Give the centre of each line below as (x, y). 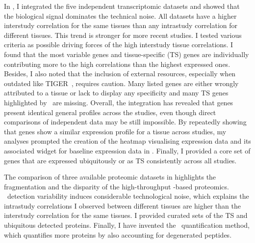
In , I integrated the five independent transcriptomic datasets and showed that (122, 6)
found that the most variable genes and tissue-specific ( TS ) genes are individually (127, 54)
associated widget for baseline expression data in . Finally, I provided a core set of (127, 150)
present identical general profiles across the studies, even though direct (110, 112)
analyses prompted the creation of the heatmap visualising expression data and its (127, 141)
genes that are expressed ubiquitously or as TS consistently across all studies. (120, 160)
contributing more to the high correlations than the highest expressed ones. (117, 64)
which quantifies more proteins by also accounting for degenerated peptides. (118, 234)
